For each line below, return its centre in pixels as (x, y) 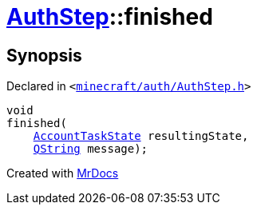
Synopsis (44, 55)
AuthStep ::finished (110, 17)
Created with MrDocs (63, 173)
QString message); (91, 149)
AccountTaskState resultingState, (141, 136)
